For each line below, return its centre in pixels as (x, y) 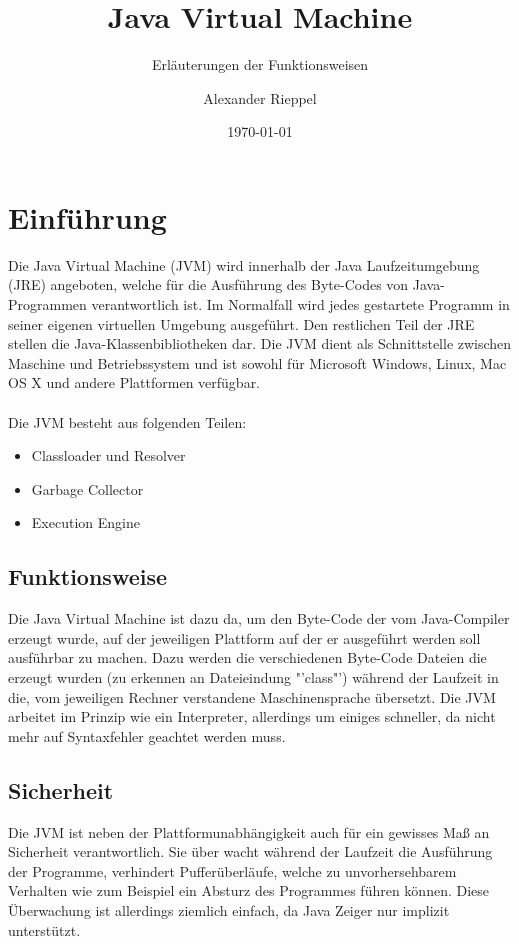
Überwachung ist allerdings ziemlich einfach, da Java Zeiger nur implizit (229, 909)
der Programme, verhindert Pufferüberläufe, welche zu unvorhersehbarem (232, 870)
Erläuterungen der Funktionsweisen (260, 64)
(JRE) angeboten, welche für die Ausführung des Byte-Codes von (208, 284)
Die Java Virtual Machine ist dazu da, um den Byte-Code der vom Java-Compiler (259, 618)
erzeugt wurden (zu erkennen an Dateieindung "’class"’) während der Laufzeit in (253, 676)
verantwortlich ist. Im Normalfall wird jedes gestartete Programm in (300, 304)
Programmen (47, 304)
